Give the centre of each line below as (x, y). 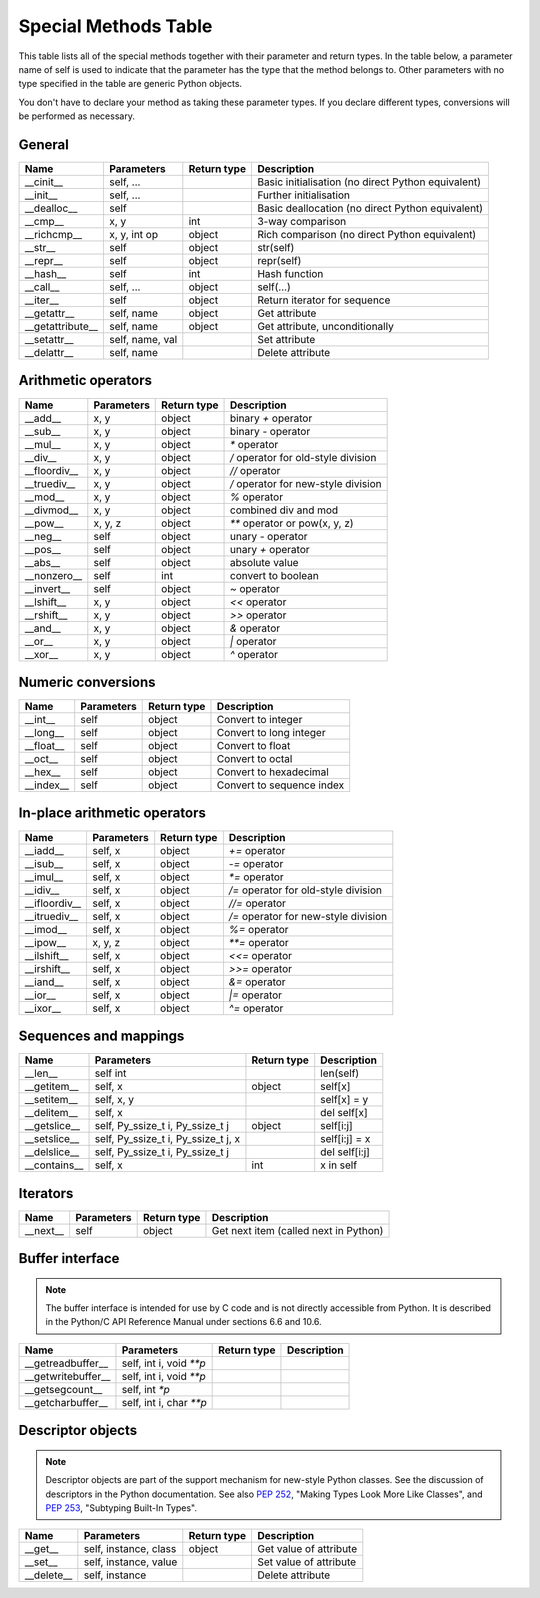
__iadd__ (44, 850)
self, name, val (143, 340)
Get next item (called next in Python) (297, 1230)
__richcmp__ (53, 235)
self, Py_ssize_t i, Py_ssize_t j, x (167, 1139)
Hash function (290, 274)
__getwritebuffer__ (67, 1376)
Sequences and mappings (101, 1035)
